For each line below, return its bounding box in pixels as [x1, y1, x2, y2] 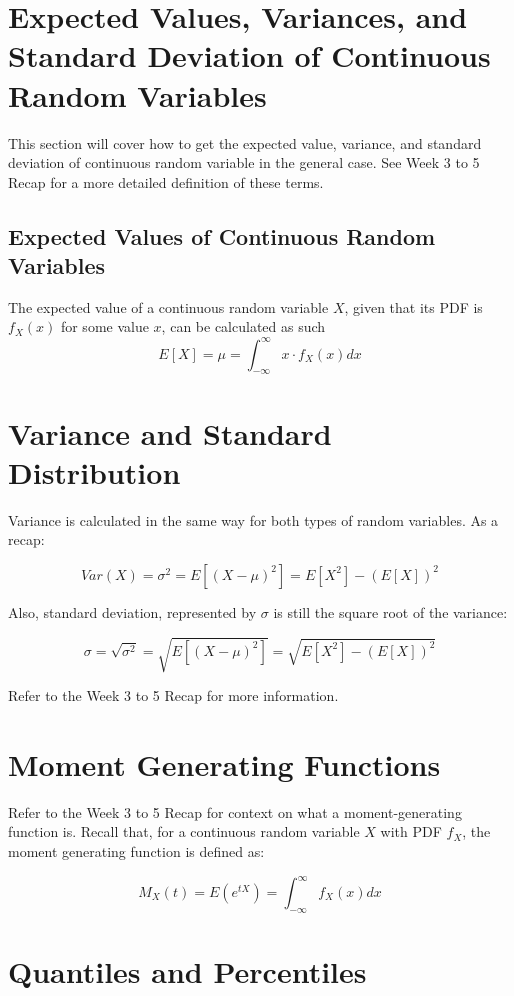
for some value [60, 316, 149, 337]
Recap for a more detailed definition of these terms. [8, 171, 324, 192]
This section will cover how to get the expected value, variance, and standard [8, 132, 482, 153]
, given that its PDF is [344, 296, 483, 317]
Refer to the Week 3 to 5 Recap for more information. [8, 685, 339, 705]
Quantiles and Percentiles [8, 950, 367, 991]
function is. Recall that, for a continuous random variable [8, 821, 360, 842]
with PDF [380, 821, 442, 842]
